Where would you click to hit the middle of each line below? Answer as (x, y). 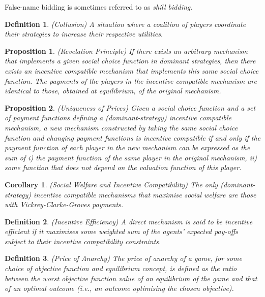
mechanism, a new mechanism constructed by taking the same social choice (121, 127)
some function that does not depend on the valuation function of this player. (123, 167)
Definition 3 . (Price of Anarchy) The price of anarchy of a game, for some (123, 258)
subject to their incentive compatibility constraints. (83, 241)
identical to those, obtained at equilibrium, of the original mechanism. (113, 91)
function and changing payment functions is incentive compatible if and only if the (133, 137)
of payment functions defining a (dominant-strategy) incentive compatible (118, 118)
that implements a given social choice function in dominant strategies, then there (130, 61)
